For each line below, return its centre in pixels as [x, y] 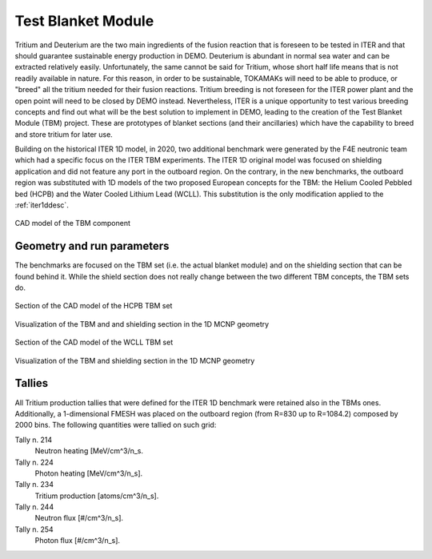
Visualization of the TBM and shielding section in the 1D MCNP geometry [135, 360]
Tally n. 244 [34, 507]
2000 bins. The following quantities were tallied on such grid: [116, 425]
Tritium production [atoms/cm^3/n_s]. [97, 496]
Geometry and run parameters [92, 246]
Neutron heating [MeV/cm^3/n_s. [89, 451]
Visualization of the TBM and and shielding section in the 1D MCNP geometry [142, 324]
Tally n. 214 [34, 440]
